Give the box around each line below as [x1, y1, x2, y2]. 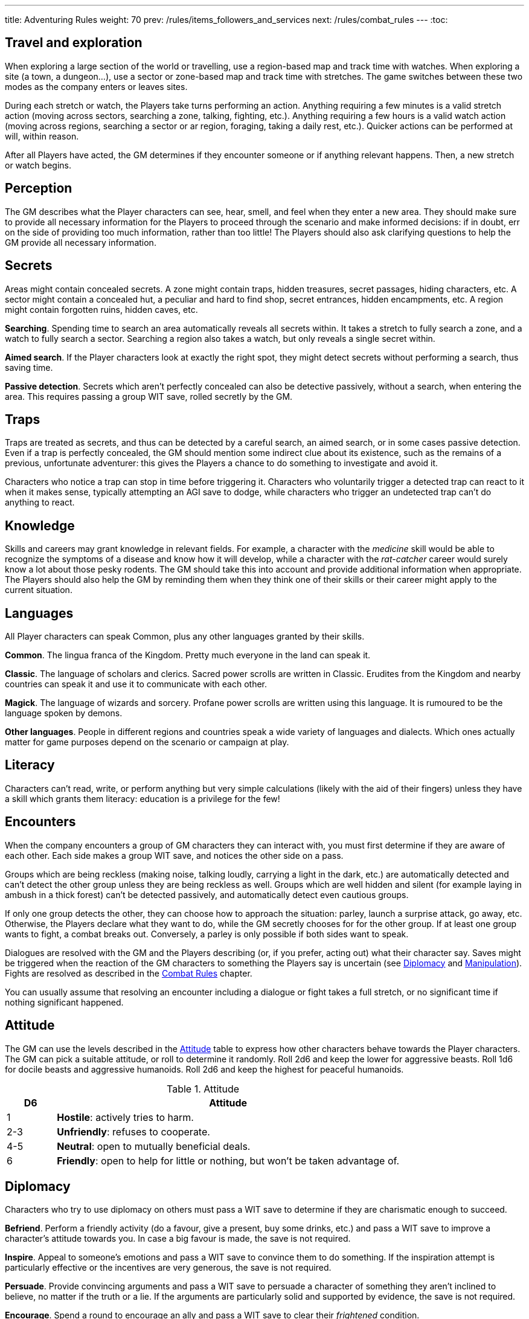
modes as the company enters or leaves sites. [5, 81, 188, 92]
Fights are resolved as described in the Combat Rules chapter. [5, 968, 252, 978]
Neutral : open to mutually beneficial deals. [57, 1140, 251, 1152]
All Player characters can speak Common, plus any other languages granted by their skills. [5, 631, 365, 642]
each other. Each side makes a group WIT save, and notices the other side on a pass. [5, 850, 344, 861]
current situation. [5, 585, 72, 595]
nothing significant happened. [5, 996, 124, 1007]
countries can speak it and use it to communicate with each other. [5, 679, 268, 690]
